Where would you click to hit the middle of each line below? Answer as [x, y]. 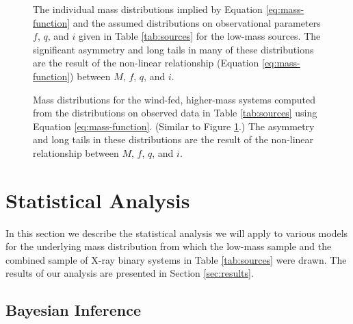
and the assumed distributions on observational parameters [197, 22]
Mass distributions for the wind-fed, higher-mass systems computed [174, 99]
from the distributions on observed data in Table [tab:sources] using [175, 113]
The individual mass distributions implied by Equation [148, 9]
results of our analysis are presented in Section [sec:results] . [130, 273]
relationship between [76, 152]
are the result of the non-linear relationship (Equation [146, 63]
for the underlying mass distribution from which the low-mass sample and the [169, 246]
